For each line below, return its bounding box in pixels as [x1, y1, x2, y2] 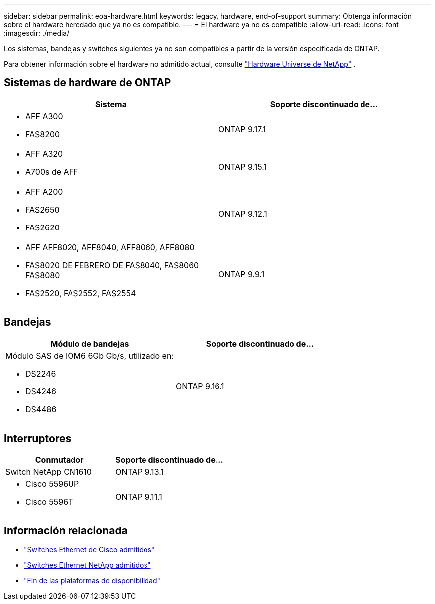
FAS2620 [25, 222, 60, 232]
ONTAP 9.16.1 [176, 381, 224, 391]
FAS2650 [25, 204, 60, 215]
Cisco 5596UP [25, 478, 79, 489]
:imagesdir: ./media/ [4, 29, 70, 37]
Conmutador [35, 454, 84, 465]
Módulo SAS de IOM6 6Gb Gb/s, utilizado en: [5, 350, 174, 361]
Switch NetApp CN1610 [5, 466, 92, 477]
